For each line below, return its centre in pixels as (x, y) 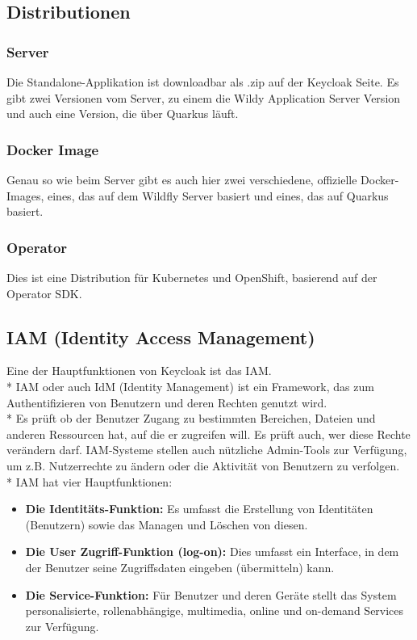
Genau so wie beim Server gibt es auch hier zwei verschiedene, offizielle (182, 179)
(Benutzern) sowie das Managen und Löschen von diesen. (167, 524)
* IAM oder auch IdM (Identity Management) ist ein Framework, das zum (190, 386)
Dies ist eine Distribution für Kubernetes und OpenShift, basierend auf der (192, 277)
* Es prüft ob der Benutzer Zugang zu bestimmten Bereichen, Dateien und (191, 418)
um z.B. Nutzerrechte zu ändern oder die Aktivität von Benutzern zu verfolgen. (203, 465)
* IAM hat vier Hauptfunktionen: (90, 481)
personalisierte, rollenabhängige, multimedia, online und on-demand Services (215, 611)
